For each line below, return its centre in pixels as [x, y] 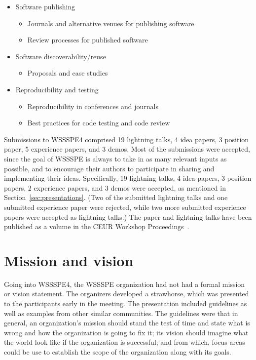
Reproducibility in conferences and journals [93, 106]
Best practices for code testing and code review [99, 123]
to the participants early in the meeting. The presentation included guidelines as [126, 303]
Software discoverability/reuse [61, 56]
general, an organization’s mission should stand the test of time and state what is [127, 323]
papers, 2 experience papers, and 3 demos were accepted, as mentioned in [115, 187]
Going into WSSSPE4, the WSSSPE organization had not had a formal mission [125, 284]
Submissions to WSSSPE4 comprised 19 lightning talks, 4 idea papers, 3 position [127, 139]
